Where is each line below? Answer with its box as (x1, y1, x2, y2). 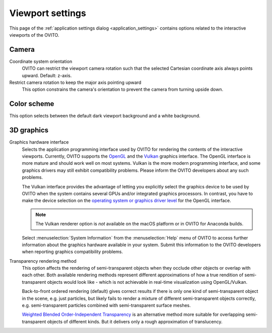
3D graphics (9, 126, 49, 135)
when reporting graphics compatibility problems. (22, 249, 123, 255)
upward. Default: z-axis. (22, 72, 72, 78)
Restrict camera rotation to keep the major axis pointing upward (9, 79, 142, 85)
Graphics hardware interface (9, 139, 69, 145)
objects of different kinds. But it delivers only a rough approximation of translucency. (47, 318, 223, 324)
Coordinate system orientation (9, 58, 73, 64)
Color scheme (9, 99, 54, 108)
